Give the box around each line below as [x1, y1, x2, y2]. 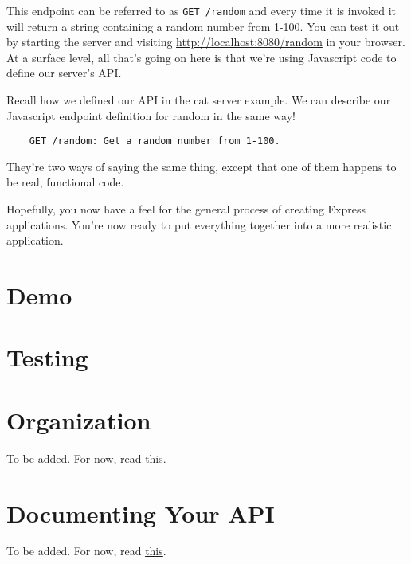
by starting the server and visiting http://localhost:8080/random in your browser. [6, 33, 405, 50]
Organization [6, 403, 151, 436]
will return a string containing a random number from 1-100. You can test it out [6, 18, 400, 34]
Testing [6, 341, 88, 374]
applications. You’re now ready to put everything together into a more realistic [6, 216, 392, 233]
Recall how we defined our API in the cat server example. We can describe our [6, 92, 391, 108]
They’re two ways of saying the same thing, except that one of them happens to [6, 158, 397, 174]
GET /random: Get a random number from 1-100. [29, 135, 280, 147]
